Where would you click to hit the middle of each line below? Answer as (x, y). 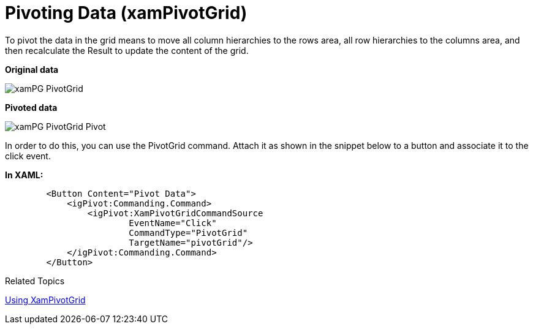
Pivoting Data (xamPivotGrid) (126, 13)
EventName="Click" (173, 223)
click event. (28, 156)
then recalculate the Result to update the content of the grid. (127, 50)
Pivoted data (31, 107)
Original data (32, 69)
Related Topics (35, 281)
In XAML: (24, 175)
